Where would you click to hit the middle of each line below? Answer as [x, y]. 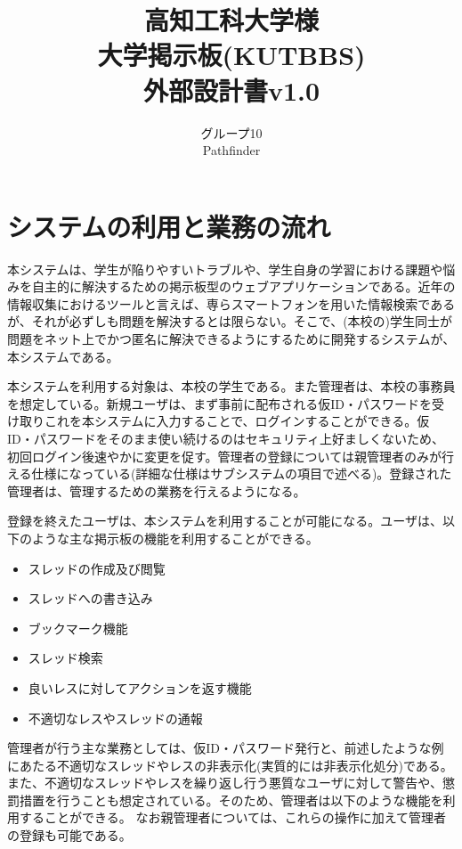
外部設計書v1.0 [231, 90]
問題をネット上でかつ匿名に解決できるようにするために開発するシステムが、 [231, 339]
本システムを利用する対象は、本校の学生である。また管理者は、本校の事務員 [231, 386]
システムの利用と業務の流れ [169, 226]
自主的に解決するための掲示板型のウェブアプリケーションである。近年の [243, 286]
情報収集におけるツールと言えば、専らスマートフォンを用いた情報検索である [231, 303]
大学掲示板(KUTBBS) [231, 55]
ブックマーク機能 [78, 628]
